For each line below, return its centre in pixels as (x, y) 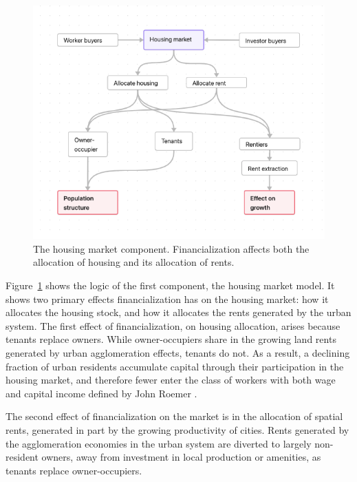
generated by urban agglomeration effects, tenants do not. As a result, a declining (178, 352)
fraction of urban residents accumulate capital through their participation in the (175, 366)
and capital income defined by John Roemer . (101, 393)
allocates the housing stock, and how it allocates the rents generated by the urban (178, 312)
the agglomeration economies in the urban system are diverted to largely (159, 443)
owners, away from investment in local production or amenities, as (181, 457)
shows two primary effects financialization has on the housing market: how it (167, 298)
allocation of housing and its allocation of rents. (134, 262)
